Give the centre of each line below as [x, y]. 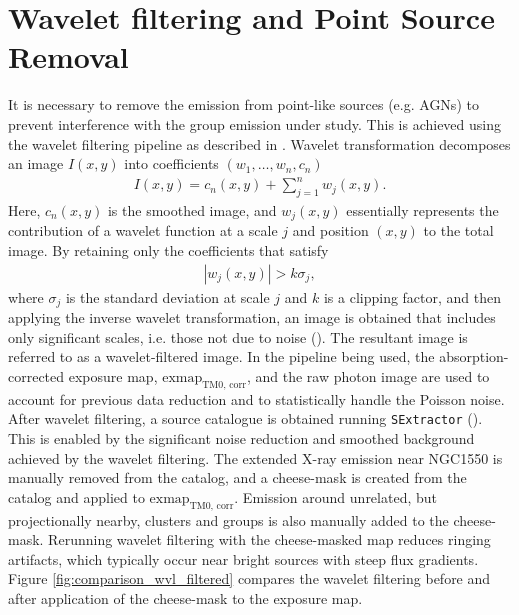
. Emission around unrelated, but [335, 496]
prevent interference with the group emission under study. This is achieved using [254, 123]
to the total [458, 230]
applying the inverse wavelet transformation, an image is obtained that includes [252, 317]
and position [330, 230]
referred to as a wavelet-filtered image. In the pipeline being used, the [221, 356]
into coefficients [171, 163]
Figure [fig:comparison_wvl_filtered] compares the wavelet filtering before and [249, 578]
